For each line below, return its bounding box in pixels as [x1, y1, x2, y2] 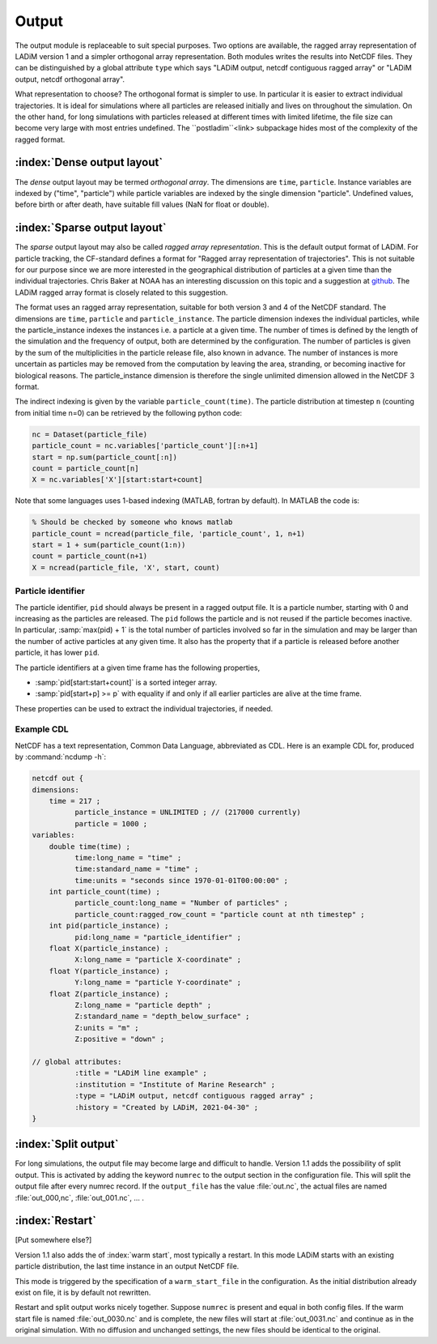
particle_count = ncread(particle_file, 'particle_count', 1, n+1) [32, 529, 306, 538]
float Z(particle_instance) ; [49, 989, 169, 998]
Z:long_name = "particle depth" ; [74, 1001, 212, 1009]
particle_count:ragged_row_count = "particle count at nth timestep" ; [74, 910, 366, 919]
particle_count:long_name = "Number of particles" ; [74, 898, 289, 907]
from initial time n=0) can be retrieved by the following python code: [15, 407, 243, 417]
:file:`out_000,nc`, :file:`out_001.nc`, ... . [15, 1193, 145, 1202]
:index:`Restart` [15, 1214, 97, 1227]
